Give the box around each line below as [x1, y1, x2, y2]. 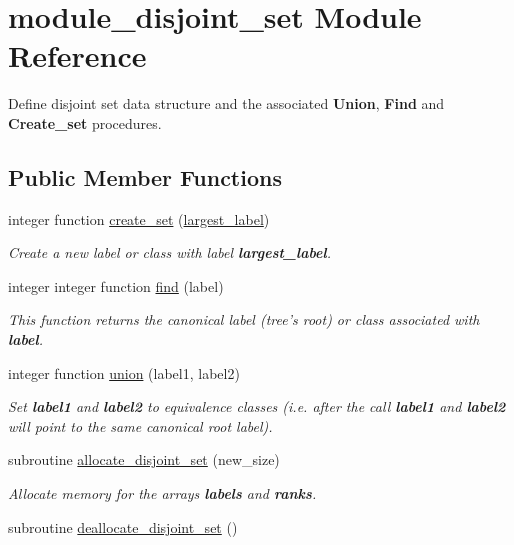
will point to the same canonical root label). [8, 415, 273, 436]
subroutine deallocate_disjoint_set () [8, 516, 238, 537]
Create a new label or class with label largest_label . [8, 242, 331, 263]
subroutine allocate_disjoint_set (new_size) [8, 449, 280, 470]
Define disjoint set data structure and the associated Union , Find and [8, 93, 445, 114]
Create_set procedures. [8, 112, 162, 133]
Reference [8, 35, 147, 76]
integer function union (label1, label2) [8, 362, 240, 383]
